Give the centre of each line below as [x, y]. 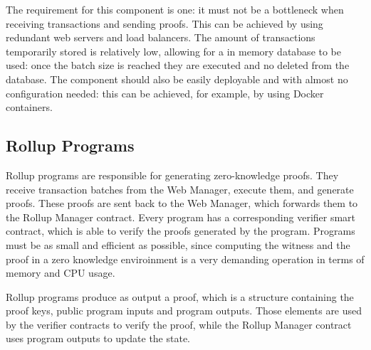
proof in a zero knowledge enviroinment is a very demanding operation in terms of [185, 259]
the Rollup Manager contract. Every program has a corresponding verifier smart [181, 217]
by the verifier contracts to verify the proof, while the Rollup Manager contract [179, 324]
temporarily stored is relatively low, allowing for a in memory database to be [174, 51]
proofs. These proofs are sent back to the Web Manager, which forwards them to [182, 203]
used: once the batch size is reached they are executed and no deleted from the [178, 65]
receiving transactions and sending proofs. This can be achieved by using [164, 23]
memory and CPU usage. [61, 273]
